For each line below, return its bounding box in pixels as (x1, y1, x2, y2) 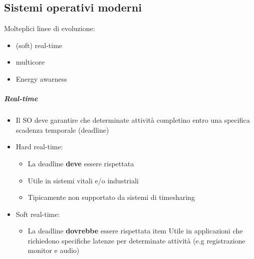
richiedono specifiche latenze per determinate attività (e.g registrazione (28, 235, 245, 245)
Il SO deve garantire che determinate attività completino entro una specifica (16, 115, 250, 125)
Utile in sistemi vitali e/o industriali (28, 175, 139, 185)
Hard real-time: (16, 141, 63, 152)
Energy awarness (16, 73, 67, 84)
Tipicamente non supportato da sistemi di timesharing (28, 192, 195, 202)
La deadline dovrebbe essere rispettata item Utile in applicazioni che (28, 225, 243, 236)
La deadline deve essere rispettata (28, 158, 134, 168)
